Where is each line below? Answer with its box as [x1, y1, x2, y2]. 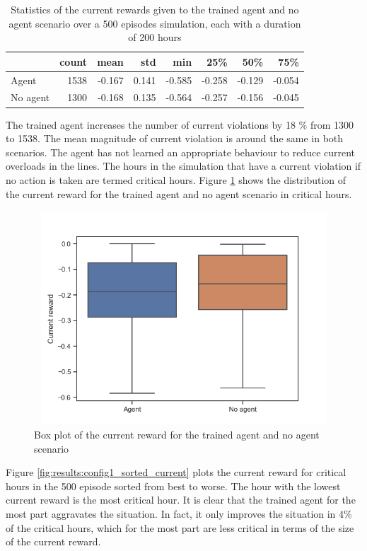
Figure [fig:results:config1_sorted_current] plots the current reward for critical [6, 465, 346, 480]
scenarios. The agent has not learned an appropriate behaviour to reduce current [6, 144, 356, 159]
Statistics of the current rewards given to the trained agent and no [11, 2, 299, 16]
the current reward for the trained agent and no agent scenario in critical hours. [6, 186, 352, 201]
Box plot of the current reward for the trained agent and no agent [34, 427, 320, 442]
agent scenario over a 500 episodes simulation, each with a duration [8, 16, 301, 30]
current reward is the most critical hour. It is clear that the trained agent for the [6, 492, 356, 507]
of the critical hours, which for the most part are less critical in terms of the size [6, 520, 354, 535]
